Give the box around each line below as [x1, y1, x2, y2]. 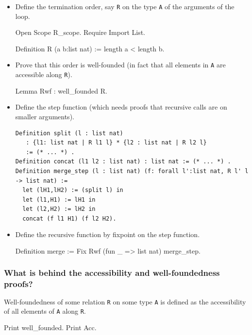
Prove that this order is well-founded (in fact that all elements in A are [15, 60, 226, 70]
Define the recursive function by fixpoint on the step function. [15, 229, 200, 239]
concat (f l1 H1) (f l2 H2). [22, 215, 117, 222]
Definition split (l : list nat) [15, 129, 123, 137]
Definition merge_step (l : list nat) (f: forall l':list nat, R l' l [15, 167, 249, 175]
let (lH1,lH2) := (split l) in [22, 187, 123, 194]
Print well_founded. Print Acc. [4, 322, 97, 333]
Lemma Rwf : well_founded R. [15, 85, 107, 96]
